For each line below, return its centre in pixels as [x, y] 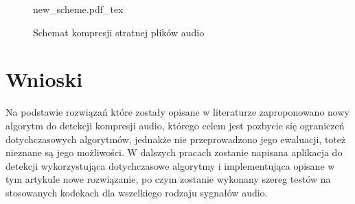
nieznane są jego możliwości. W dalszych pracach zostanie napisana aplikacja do [174, 152]
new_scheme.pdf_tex [78, 9]
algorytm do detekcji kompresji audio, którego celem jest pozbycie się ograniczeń [175, 125]
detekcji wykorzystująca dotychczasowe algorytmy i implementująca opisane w [170, 165]
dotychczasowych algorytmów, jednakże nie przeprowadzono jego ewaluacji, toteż [176, 139]
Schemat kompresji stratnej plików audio [119, 32]
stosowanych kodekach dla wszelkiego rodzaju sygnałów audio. [137, 192]
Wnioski [44, 79]
